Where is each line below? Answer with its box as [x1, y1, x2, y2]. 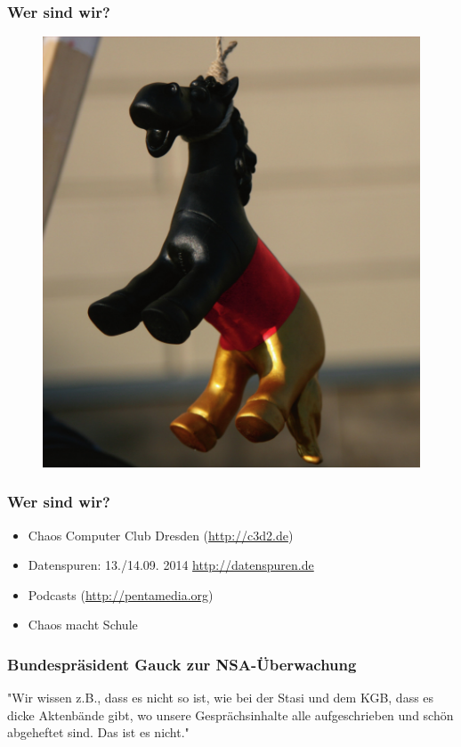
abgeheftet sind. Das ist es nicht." [7, 723, 190, 742]
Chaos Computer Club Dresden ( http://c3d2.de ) [28, 525, 294, 544]
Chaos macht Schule [28, 615, 138, 634]
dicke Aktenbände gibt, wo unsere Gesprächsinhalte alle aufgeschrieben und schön [7, 705, 454, 724]
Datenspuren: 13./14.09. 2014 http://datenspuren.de [28, 556, 314, 574]
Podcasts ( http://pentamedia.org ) [28, 585, 214, 604]
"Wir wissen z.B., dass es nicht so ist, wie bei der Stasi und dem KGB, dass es [7, 688, 434, 707]
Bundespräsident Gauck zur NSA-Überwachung [7, 653, 357, 675]
